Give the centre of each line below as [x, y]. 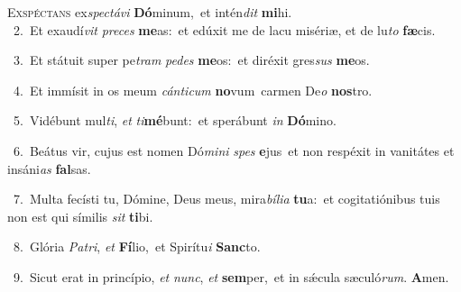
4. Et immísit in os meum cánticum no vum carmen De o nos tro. [193, 90]
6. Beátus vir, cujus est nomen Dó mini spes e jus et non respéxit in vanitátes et [234, 150]
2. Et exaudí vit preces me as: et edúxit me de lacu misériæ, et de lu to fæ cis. [224, 29]
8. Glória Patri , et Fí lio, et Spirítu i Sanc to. [137, 246]
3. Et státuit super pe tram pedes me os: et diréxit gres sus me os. [191, 60]
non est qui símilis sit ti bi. [80, 216]
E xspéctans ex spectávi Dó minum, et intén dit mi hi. [150, 12]
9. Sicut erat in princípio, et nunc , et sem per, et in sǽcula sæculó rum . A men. [231, 276]
